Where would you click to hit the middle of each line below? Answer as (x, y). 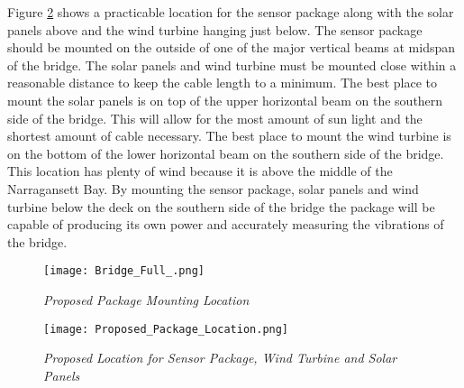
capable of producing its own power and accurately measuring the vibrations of (226, 224)
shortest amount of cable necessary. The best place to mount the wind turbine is (229, 136)
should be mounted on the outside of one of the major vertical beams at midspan (231, 47)
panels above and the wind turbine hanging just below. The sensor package (215, 29)
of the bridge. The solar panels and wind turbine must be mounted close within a (232, 65)
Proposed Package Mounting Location (146, 299)
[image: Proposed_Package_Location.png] (166, 329)
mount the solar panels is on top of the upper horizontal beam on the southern (225, 100)
